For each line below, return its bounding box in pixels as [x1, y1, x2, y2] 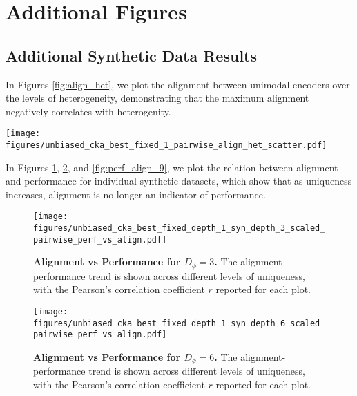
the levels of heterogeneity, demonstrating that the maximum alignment [6, 91, 309, 105]
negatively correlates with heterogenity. [6, 104, 171, 118]
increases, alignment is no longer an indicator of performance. [6, 187, 266, 201]
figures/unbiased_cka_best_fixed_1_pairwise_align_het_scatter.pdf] [6, 140, 327, 151]
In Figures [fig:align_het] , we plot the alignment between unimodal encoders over [6, 77, 350, 91]
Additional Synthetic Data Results [6, 44, 258, 66]
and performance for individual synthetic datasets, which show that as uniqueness [6, 173, 352, 188]
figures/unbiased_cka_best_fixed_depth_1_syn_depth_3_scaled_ [33, 223, 325, 234]
